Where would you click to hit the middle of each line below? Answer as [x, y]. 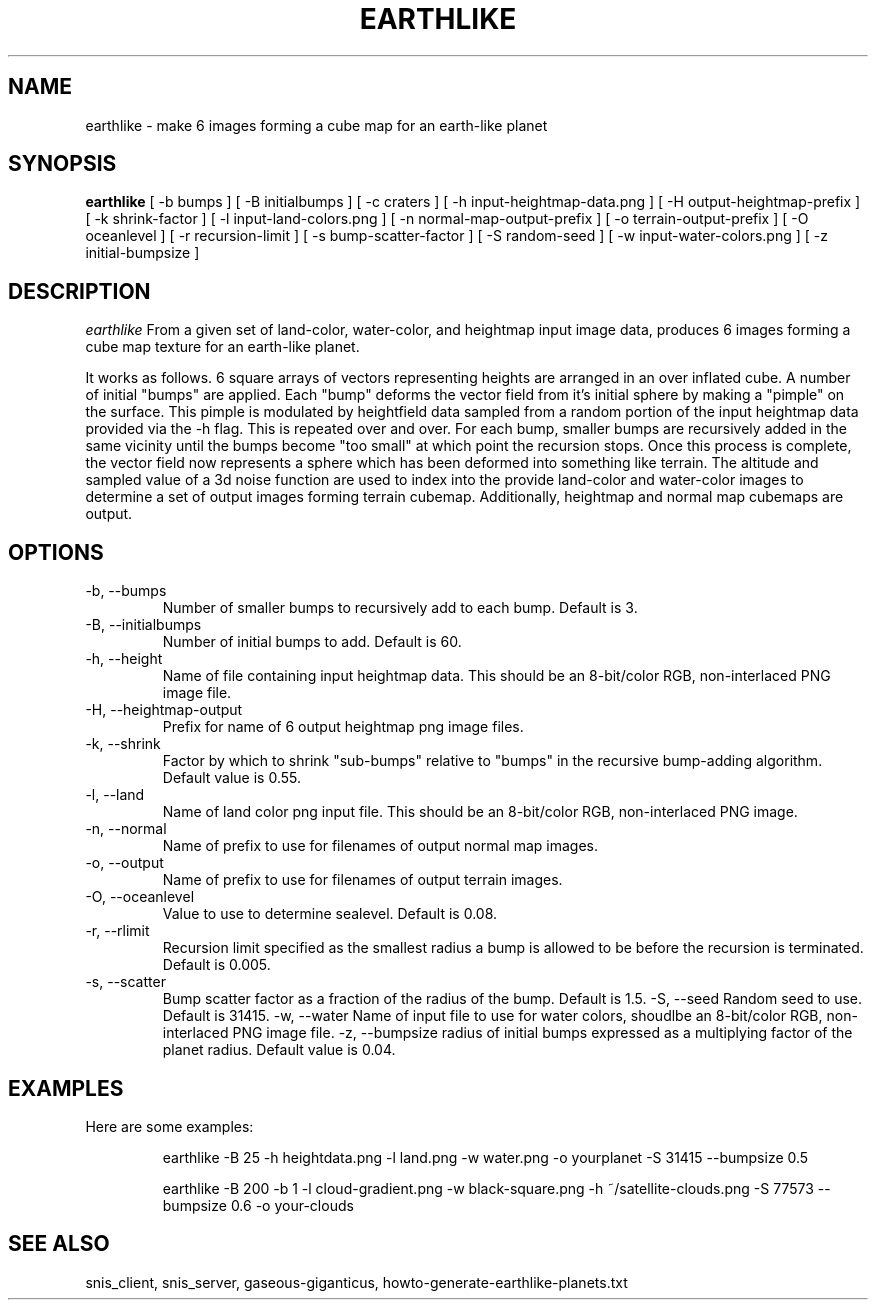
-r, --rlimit [117, 931]
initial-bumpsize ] [142, 253]
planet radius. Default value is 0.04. [279, 1050]
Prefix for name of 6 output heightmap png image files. [343, 727]
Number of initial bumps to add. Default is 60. [312, 642]
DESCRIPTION [79, 291]
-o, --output [124, 863]
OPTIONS [56, 552]
